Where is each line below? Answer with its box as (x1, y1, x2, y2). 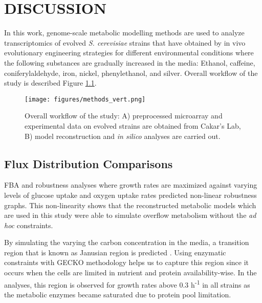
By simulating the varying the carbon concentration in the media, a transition (4, 237, 249, 248)
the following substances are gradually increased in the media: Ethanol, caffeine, (4, 57, 255, 68)
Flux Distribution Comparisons (4, 155, 173, 171)
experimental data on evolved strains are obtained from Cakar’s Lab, (25, 120, 241, 131)
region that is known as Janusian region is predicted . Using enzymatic (4, 247, 226, 257)
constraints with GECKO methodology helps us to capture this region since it (4, 257, 249, 268)
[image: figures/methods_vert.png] (25, 95, 146, 103)
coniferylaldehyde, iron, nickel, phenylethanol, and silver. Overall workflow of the (4, 67, 258, 78)
